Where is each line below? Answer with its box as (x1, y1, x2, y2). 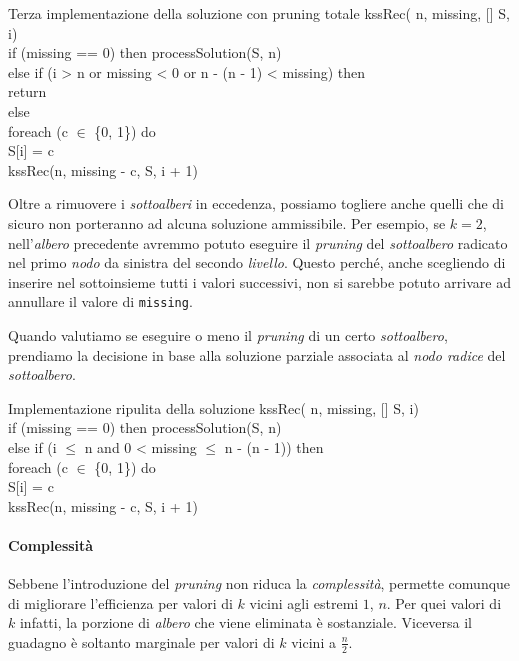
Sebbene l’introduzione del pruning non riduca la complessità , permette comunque (8, 573, 511, 594)
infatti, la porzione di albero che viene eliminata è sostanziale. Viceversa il (19, 612, 473, 633)
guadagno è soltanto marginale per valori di (8, 631, 275, 652)
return (8, 81, 47, 102)
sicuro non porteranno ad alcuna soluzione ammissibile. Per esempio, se (8, 212, 446, 233)
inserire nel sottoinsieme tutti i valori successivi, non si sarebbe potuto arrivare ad (8, 271, 511, 292)
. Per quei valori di (386, 592, 502, 613)
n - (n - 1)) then (224, 436, 324, 457)
